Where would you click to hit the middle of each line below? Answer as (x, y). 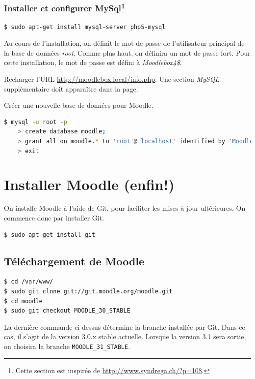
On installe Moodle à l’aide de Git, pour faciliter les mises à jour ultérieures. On (125, 208)
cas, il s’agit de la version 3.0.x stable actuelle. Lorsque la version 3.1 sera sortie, (125, 336)
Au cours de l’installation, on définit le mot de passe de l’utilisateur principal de (124, 43)
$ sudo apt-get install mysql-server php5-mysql (85, 27)
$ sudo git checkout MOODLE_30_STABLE (67, 311)
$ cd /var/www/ (29, 282)
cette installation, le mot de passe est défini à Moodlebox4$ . (93, 62)
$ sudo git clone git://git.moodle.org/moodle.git (88, 291)
